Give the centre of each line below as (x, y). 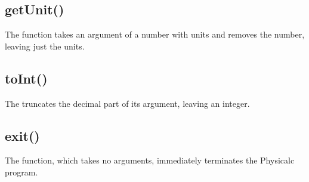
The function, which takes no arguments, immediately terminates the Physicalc (150, 160)
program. (21, 172)
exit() (22, 135)
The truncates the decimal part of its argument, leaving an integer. (127, 103)
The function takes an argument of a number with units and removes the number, (155, 34)
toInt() (26, 78)
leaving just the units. (45, 46)
